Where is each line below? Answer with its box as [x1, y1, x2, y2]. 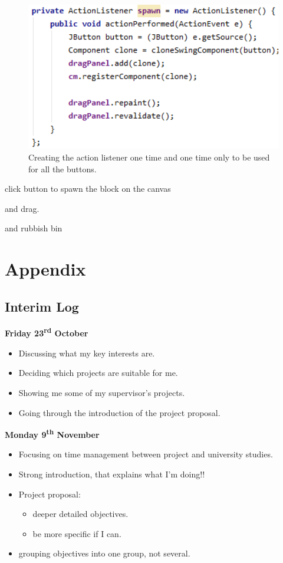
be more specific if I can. [32, 527, 121, 539]
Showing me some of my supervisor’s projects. [18, 386, 185, 398]
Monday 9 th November [5, 427, 100, 440]
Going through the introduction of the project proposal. [18, 406, 221, 418]
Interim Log [5, 297, 79, 315]
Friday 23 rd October [5, 325, 88, 339]
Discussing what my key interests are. [18, 346, 155, 359]
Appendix [5, 257, 86, 281]
